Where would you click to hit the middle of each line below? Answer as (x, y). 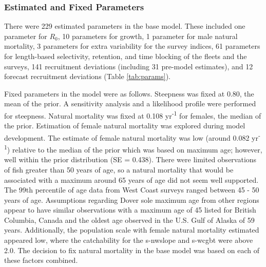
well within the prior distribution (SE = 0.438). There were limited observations (130, 159)
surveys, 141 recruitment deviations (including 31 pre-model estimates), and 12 (129, 66)
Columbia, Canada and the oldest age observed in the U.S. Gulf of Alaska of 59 (129, 220)
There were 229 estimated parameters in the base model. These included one (125, 26)
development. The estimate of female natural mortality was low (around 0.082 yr (131, 137)
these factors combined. (41, 260)
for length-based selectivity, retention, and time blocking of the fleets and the (126, 56)
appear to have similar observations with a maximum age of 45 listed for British (130, 210)
